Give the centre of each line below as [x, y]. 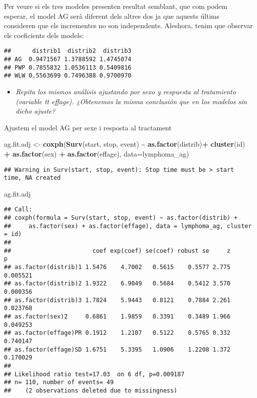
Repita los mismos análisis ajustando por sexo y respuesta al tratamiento [126, 91]
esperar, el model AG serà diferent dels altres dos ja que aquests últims [112, 16]
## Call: [18, 210]
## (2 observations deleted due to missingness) [91, 390]
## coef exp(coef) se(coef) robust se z [117, 251]
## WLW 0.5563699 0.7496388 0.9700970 [68, 76]
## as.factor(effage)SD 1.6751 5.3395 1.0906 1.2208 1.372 [117, 349]
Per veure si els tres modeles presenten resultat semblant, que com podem [116, 6]
